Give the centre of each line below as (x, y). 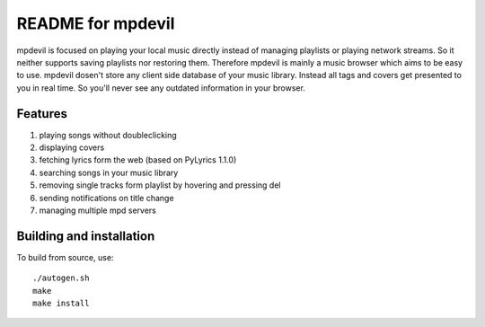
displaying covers (72, 147)
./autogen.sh (61, 278)
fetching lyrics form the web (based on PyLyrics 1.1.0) (138, 160)
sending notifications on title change (106, 198)
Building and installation (86, 236)
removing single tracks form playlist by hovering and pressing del (160, 185)
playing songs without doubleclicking (108, 135)
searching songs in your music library (109, 172)
